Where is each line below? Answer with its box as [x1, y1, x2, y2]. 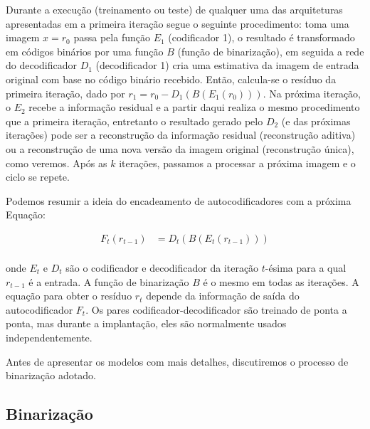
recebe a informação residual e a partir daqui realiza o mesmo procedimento [28, 100, 360, 115]
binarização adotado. [6, 368, 96, 383]
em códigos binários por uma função [6, 43, 164, 58]
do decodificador [6, 58, 78, 73]
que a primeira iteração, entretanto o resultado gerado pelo [6, 113, 263, 128]
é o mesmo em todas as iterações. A [203, 274, 359, 289]
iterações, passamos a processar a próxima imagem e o [119, 155, 356, 170]
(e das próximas [281, 113, 351, 128]
